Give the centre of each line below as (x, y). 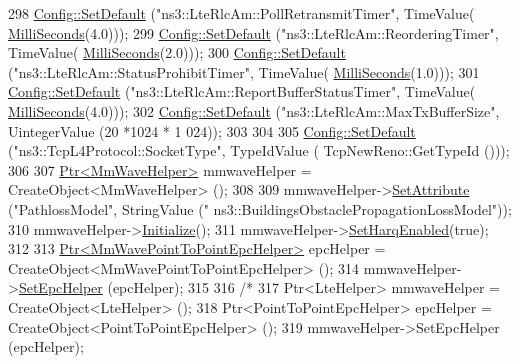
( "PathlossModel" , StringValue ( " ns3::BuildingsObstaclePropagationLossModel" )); (260, 208)
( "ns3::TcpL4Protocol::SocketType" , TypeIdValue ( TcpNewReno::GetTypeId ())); (259, 150)
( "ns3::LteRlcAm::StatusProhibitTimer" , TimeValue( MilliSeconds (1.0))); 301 (244, 71)
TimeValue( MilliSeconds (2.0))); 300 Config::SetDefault (177, 52)
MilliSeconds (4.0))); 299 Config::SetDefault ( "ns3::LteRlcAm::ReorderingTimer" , (253, 32)
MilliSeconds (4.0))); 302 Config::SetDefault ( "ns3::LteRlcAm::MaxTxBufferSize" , (254, 110)
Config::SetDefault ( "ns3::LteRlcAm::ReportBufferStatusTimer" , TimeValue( (242, 91)
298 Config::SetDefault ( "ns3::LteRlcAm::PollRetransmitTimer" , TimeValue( (241, 13)
